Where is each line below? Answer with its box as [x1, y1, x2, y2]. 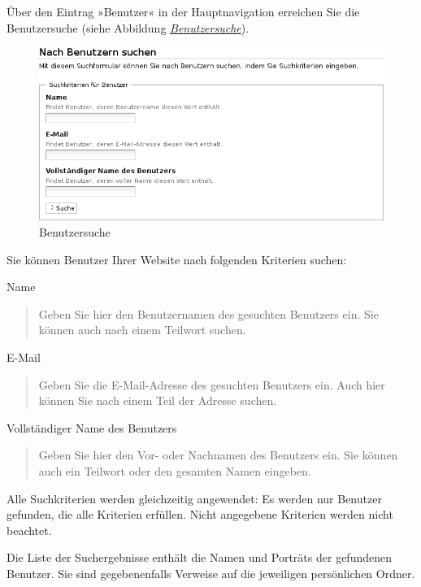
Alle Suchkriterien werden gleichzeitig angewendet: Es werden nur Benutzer [7, 489, 382, 507]
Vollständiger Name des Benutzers [7, 419, 177, 436]
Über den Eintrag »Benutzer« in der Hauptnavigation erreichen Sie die [7, 3, 360, 20]
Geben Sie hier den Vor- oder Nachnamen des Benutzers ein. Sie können [38, 446, 398, 463]
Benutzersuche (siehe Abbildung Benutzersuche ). [7, 19, 250, 36]
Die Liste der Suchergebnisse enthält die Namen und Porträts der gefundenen [7, 549, 392, 566]
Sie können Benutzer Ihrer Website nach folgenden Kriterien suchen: [7, 250, 347, 267]
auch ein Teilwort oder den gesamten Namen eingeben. [38, 463, 311, 480]
